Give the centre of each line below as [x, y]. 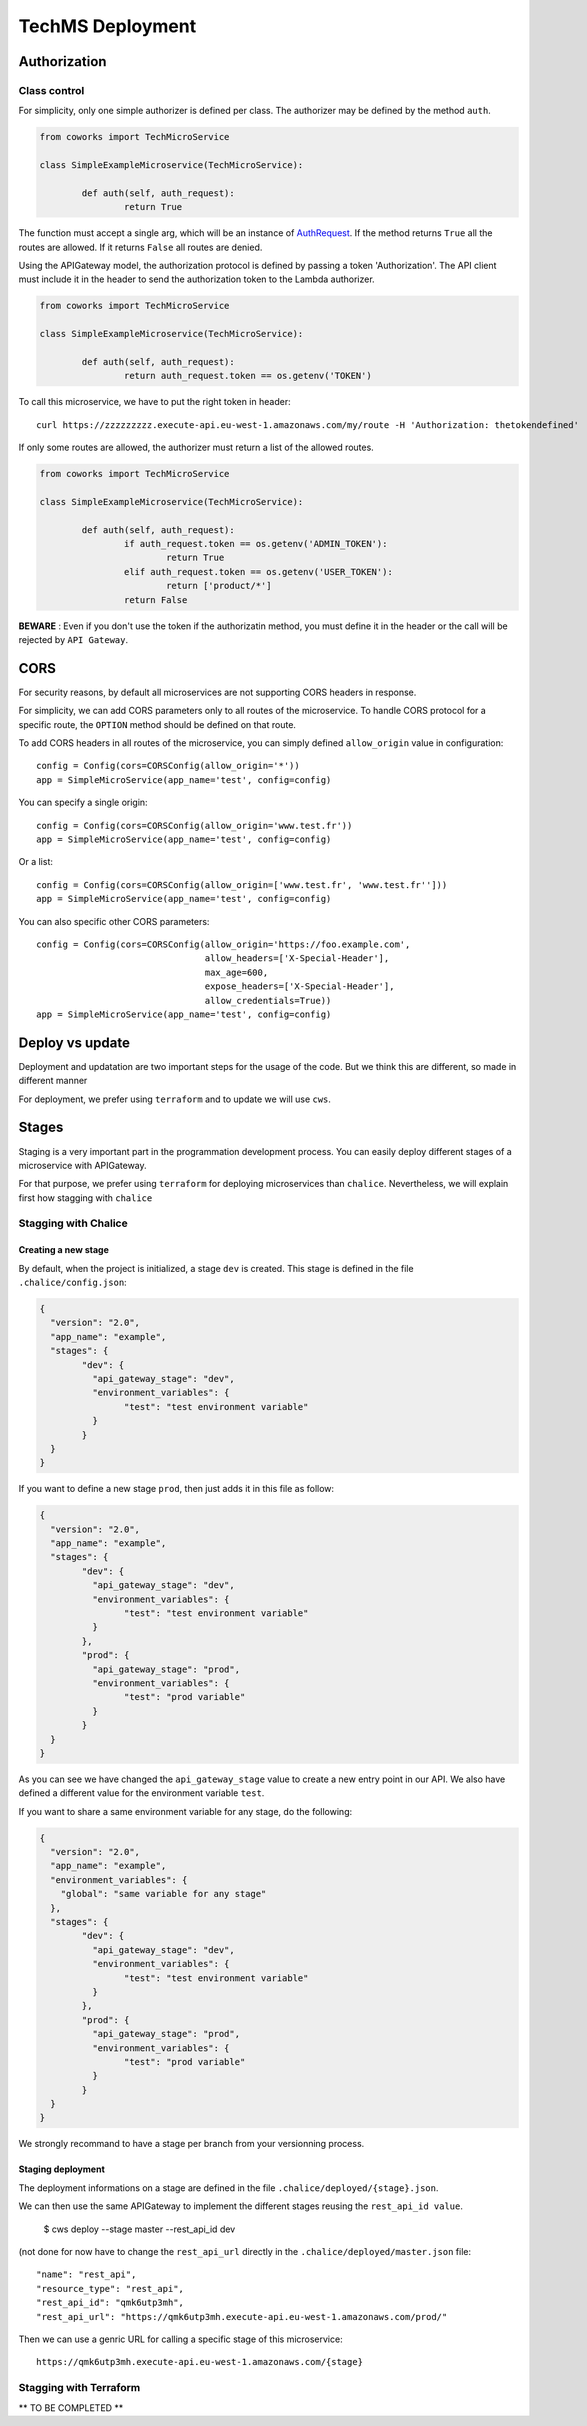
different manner [53, 1081]
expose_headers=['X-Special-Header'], [299, 986]
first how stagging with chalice [85, 1197]
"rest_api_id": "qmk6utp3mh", [110, 2303]
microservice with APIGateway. [82, 1165]
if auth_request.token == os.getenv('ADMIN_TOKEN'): [255, 544]
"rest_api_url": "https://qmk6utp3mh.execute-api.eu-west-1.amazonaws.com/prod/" [242, 2316]
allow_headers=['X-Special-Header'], [297, 958]
